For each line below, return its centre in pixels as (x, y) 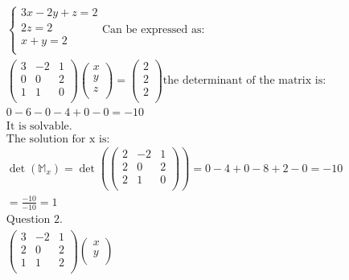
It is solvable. (39, 126)
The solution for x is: (58, 139)
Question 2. (34, 219)
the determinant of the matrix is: (244, 81)
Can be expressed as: (153, 29)
